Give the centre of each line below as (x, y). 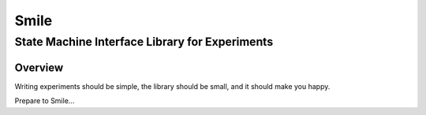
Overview (39, 67)
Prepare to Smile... (45, 101)
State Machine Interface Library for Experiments (144, 42)
